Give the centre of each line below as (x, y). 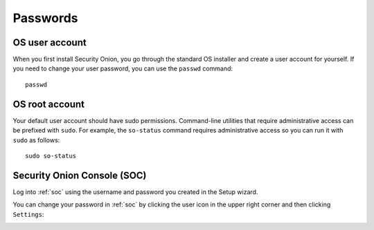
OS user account (50, 42)
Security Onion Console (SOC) (80, 175)
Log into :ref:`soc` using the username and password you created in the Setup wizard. (135, 192)
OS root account (48, 104)
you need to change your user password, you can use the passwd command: (123, 68)
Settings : (28, 214)
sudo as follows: (36, 140)
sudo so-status (51, 156)
